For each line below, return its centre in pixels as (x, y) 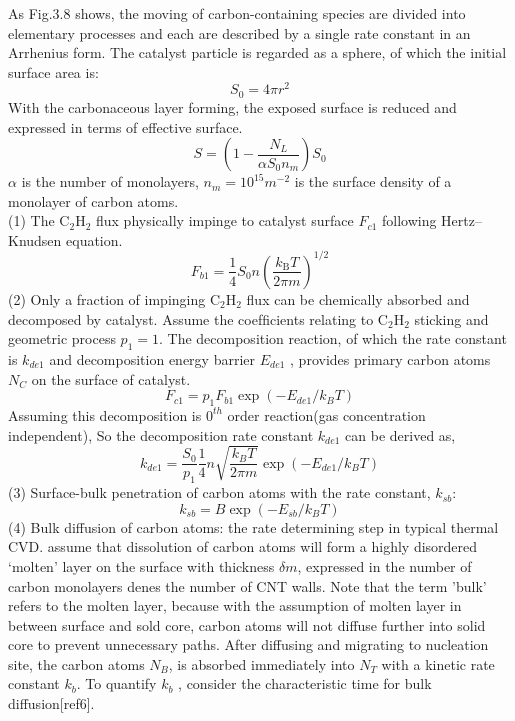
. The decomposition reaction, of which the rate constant (332, 338)
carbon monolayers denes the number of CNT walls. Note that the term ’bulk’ (247, 585)
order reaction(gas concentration (326, 414)
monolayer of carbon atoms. (93, 200)
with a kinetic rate (438, 663)
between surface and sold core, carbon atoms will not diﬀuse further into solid (247, 624)
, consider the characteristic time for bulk (305, 683)
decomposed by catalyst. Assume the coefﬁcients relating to (191, 318)
